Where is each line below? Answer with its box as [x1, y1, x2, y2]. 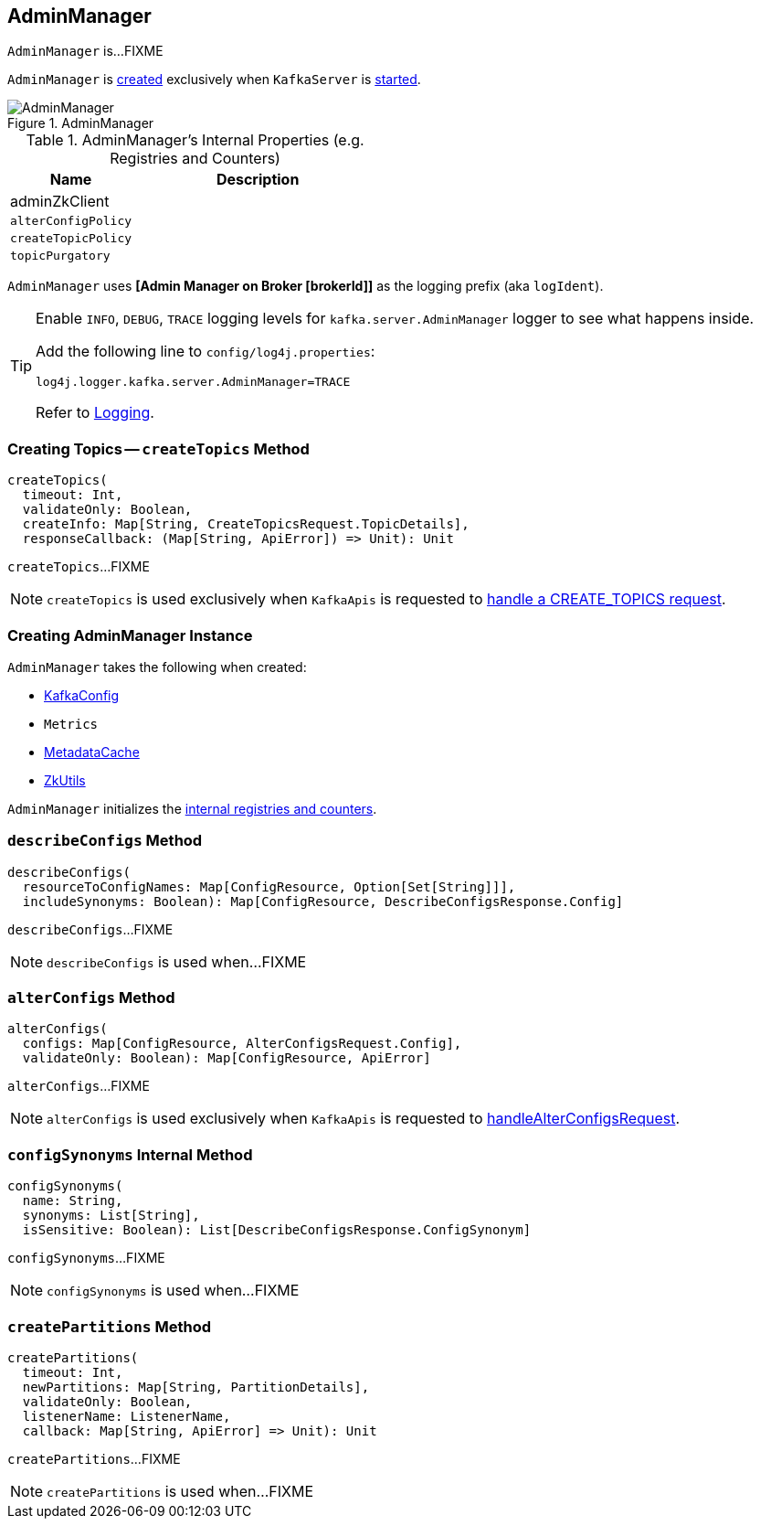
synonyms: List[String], [22, 1208, 200, 1223]
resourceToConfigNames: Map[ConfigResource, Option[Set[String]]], [22, 879, 516, 894]
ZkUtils [44, 772, 86, 788]
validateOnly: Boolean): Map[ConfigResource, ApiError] [22, 1051, 431, 1066]
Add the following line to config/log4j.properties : [36, 342, 375, 361]
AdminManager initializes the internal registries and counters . [7, 800, 377, 816]
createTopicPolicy [10, 231, 132, 246]
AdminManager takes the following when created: [7, 658, 307, 675]
